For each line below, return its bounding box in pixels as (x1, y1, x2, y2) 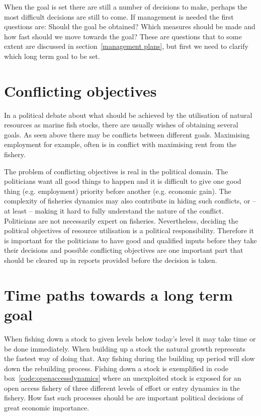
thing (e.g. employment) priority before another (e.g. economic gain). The (4, 185, 231, 196)
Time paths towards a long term (4, 284, 233, 305)
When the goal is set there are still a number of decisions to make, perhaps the (4, 2, 247, 12)
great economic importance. (4, 402, 90, 413)
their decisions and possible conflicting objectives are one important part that (4, 245, 243, 255)
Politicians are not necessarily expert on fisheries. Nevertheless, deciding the (4, 215, 238, 226)
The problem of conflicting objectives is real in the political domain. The (4, 166, 228, 176)
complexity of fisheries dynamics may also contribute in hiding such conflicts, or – (4, 195, 256, 206)
